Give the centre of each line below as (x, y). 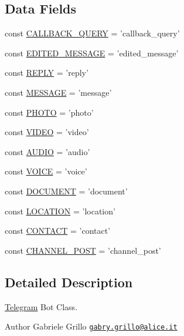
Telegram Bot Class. (41, 306)
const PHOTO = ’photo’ (49, 112)
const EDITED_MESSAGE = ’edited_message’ (92, 53)
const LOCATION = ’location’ (60, 211)
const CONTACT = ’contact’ (58, 231)
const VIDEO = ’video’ (47, 132)
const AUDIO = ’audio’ (47, 151)
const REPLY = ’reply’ (47, 73)
